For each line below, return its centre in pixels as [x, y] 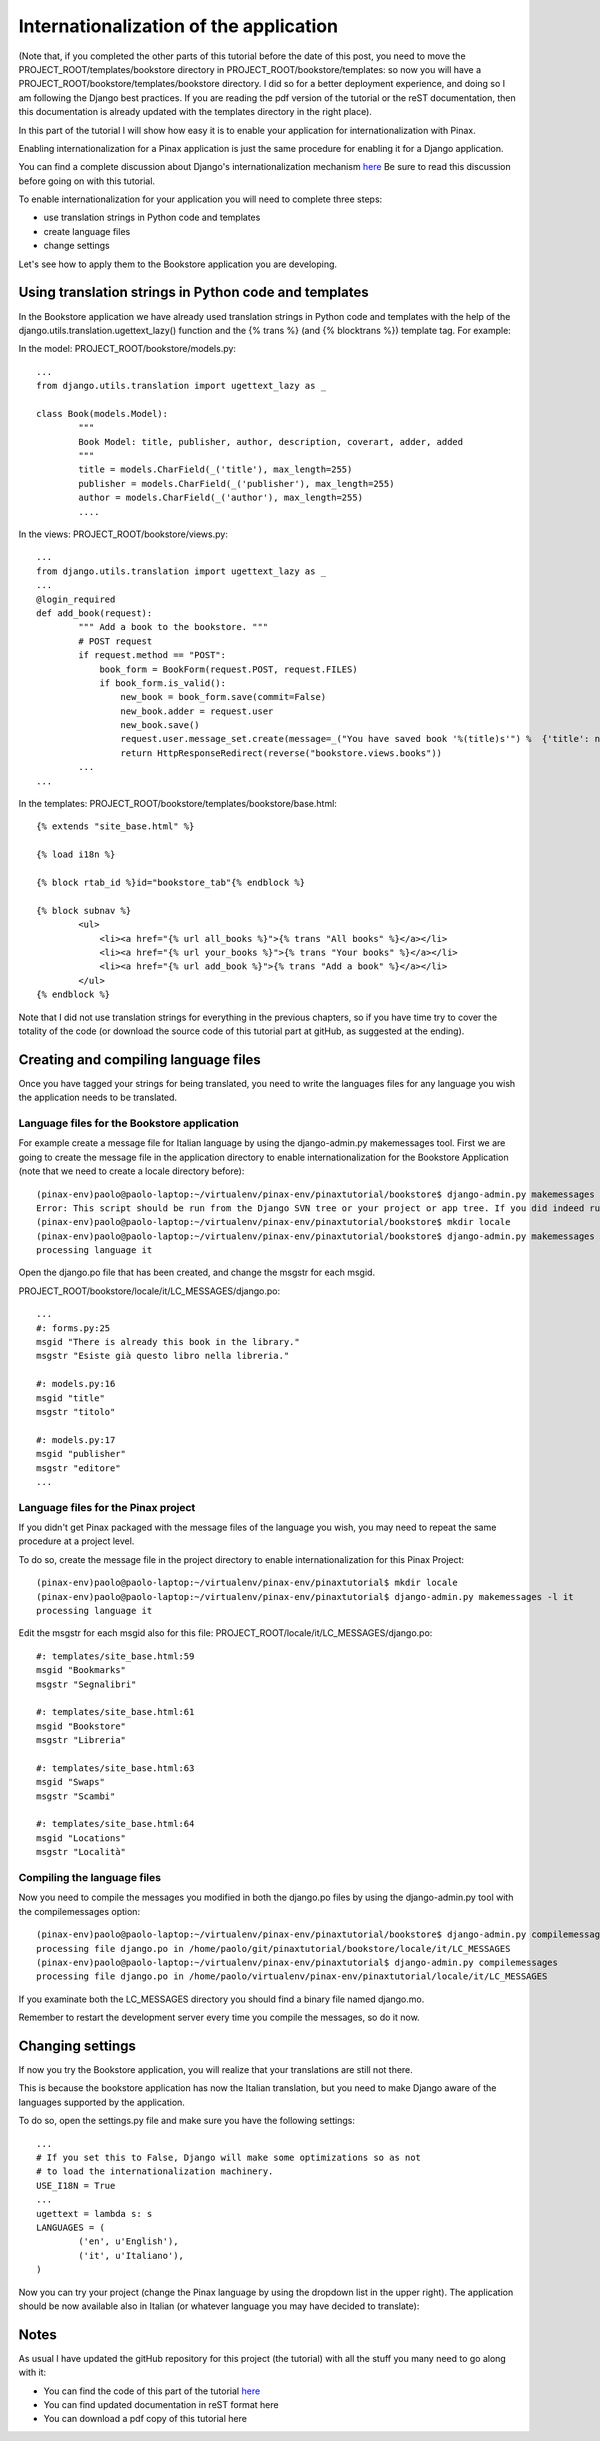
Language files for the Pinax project [107, 1507]
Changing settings [77, 2045]
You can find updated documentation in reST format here [161, 2404]
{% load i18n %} [76, 854]
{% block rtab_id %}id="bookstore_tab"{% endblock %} [170, 882]
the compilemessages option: [79, 1911]
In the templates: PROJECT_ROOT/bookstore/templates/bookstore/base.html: [177, 804]
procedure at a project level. [76, 1541]
